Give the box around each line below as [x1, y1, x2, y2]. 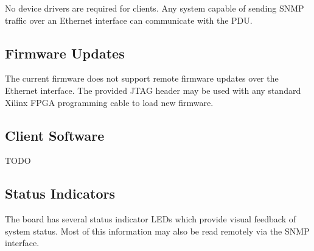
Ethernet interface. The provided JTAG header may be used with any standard [5, 83, 301, 96]
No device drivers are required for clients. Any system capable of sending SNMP [5, 2, 304, 14]
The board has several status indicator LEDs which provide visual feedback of [5, 213, 296, 225]
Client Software [5, 125, 105, 144]
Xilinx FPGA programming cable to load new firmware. [5, 96, 214, 108]
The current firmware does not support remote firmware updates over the [5, 72, 279, 85]
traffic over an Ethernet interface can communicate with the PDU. [5, 13, 253, 26]
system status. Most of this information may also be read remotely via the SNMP [5, 224, 310, 237]
